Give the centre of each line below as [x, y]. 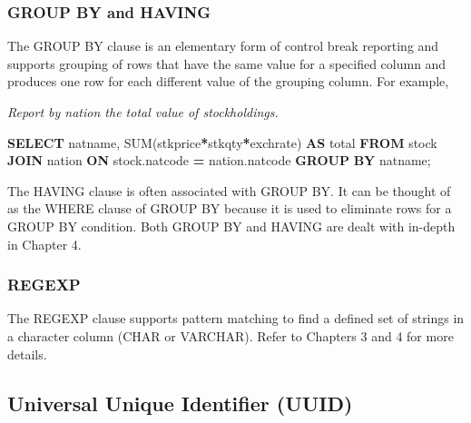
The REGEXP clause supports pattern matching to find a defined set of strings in [236, 318]
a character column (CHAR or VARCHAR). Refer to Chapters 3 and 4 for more [231, 335]
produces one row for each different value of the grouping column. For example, [228, 81]
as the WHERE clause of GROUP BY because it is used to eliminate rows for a [230, 208]
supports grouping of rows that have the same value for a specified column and [227, 63]
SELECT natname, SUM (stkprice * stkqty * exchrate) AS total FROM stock [222, 142]
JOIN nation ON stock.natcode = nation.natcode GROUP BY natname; [219, 160]
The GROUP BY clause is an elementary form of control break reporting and [223, 46]
